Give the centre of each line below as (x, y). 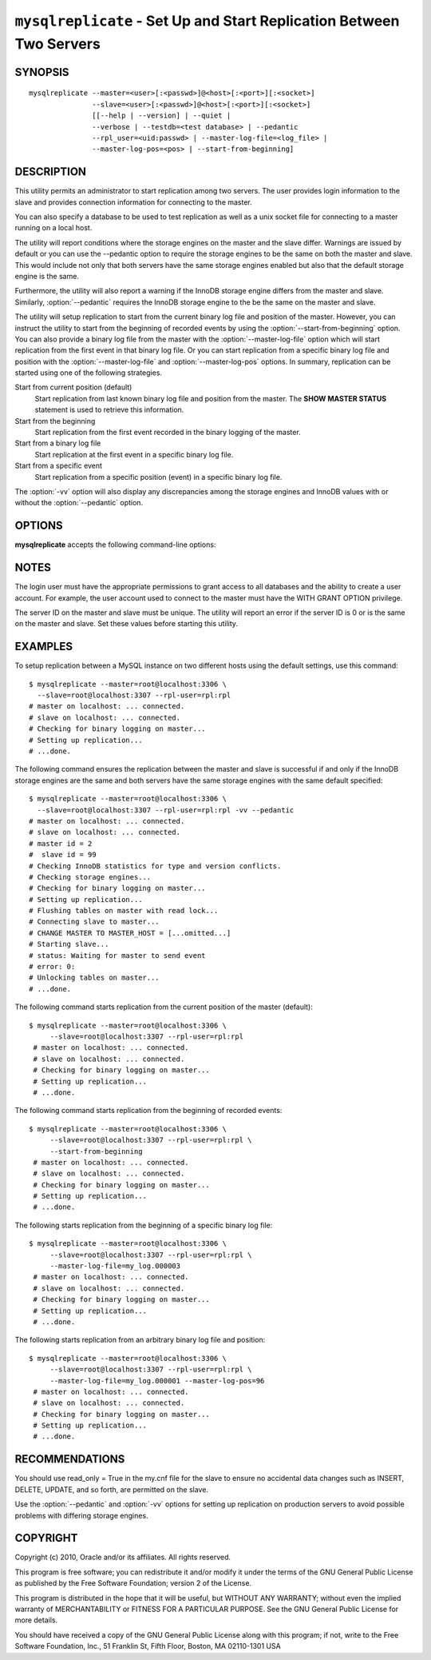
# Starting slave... (69, 944)
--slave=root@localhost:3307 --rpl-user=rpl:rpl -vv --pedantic (166, 810)
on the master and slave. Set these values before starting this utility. (127, 624)
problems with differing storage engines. (81, 1515)
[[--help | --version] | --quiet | (162, 116)
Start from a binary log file (58, 443)
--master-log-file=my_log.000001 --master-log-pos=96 (157, 1381)
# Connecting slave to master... (94, 922)
